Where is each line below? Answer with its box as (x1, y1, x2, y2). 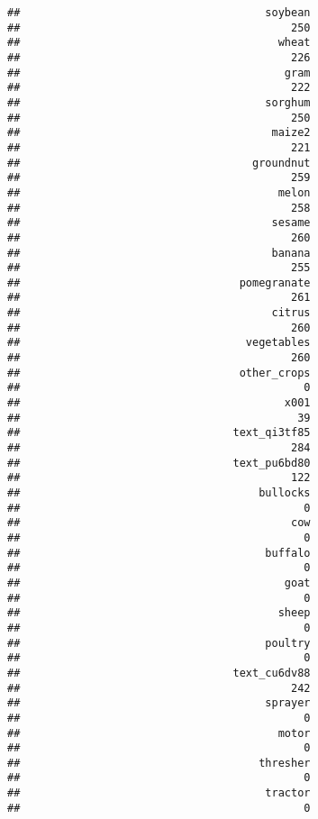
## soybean (7, 6, 311, 19)
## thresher (7, 756, 311, 769)
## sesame (7, 216, 311, 230)
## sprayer (7, 696, 311, 710)
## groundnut (7, 156, 311, 169)
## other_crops (7, 366, 311, 379)
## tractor (7, 787, 311, 800)
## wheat (7, 36, 311, 50)
